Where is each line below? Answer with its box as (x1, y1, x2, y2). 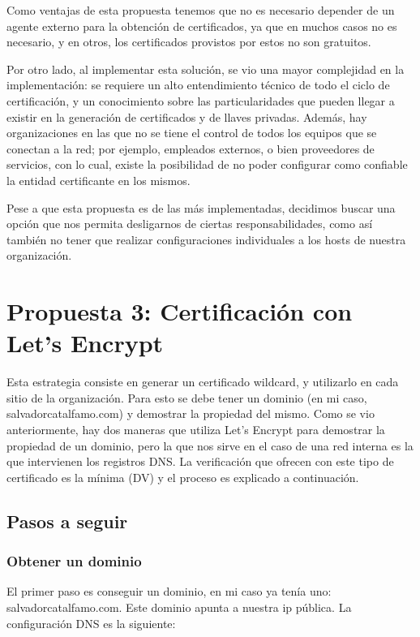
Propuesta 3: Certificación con (6, 295, 353, 328)
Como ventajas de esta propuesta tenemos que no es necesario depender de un (6, 2, 395, 18)
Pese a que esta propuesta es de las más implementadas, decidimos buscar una (6, 199, 396, 216)
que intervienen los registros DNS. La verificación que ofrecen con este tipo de (6, 453, 394, 470)
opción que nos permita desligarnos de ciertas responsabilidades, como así (6, 215, 373, 232)
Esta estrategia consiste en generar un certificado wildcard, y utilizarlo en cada (6, 373, 399, 390)
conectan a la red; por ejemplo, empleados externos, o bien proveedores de (6, 140, 375, 157)
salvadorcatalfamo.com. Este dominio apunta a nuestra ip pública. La (6, 598, 352, 615)
